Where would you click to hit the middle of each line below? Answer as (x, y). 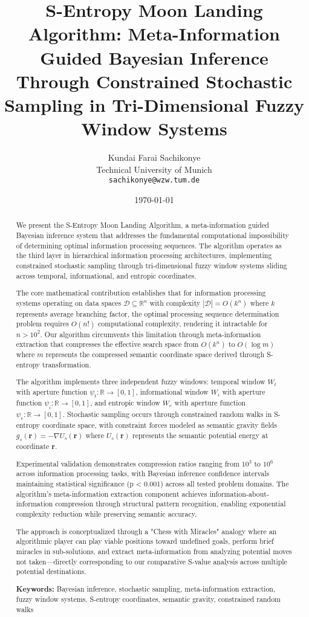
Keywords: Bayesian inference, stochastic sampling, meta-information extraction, (146, 589)
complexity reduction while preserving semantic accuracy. (106, 514)
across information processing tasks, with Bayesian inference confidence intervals (143, 473)
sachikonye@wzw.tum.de (154, 180)
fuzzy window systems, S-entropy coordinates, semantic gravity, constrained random (148, 599)
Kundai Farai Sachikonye (154, 157)
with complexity (175, 302)
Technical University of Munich (154, 169)
